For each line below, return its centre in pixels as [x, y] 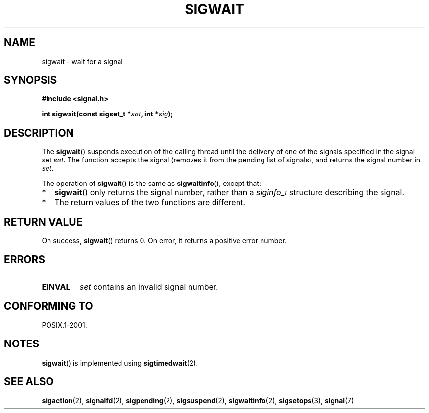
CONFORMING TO [48, 306]
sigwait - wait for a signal [82, 61]
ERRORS [25, 259]
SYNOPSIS [31, 80]
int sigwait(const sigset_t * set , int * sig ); [107, 114]
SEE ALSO [29, 382]
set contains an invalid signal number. [149, 287]
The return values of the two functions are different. [150, 202]
